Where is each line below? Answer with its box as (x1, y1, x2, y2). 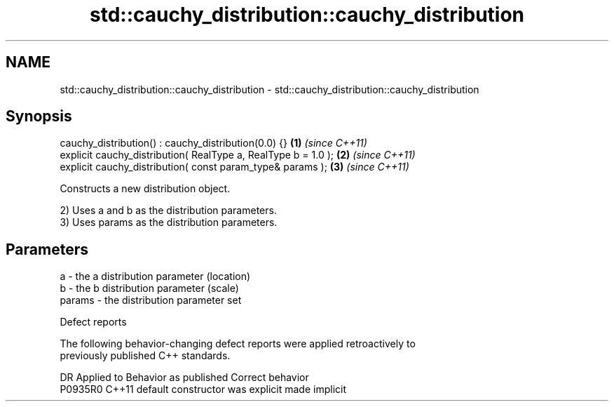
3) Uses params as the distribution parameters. (60, 216, 278, 229)
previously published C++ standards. (60, 349, 231, 362)
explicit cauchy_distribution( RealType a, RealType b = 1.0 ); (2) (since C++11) (60, 149, 416, 161)
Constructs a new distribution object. (60, 182, 231, 195)
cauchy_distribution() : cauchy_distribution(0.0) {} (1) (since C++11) (60, 137, 367, 149)
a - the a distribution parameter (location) (60, 270, 251, 283)
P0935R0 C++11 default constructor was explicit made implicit (60, 383, 347, 396)
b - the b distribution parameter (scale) (60, 282, 239, 295)
